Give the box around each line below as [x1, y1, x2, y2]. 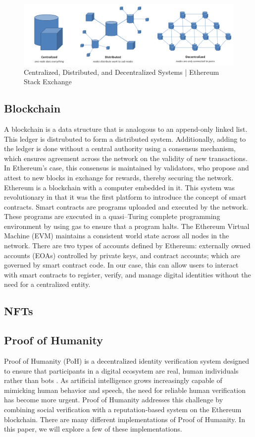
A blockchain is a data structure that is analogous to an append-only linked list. [4, 123, 248, 134]
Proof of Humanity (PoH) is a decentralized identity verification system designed [4, 356, 250, 366]
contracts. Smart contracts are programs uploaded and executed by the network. [4, 201, 248, 212]
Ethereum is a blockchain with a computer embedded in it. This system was [4, 182, 235, 192]
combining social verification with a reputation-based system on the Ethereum [4, 404, 242, 414]
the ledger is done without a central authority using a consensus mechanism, [4, 143, 236, 154]
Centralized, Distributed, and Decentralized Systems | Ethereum [24, 66, 219, 77]
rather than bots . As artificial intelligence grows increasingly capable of [4, 375, 222, 385]
